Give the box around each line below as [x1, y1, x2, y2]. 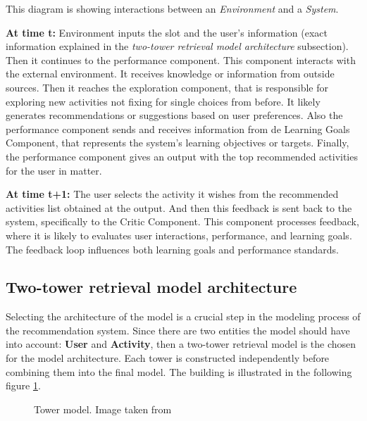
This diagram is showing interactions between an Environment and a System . [6, 1, 339, 15]
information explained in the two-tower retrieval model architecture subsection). [6, 39, 349, 54]
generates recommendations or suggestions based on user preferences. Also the [6, 108, 343, 122]
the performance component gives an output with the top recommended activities [6, 149, 358, 163]
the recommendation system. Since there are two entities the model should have [6, 322, 350, 337]
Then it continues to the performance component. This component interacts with [6, 52, 356, 67]
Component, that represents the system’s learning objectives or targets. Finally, [6, 135, 349, 150]
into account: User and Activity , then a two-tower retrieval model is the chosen [6, 337, 356, 351]
